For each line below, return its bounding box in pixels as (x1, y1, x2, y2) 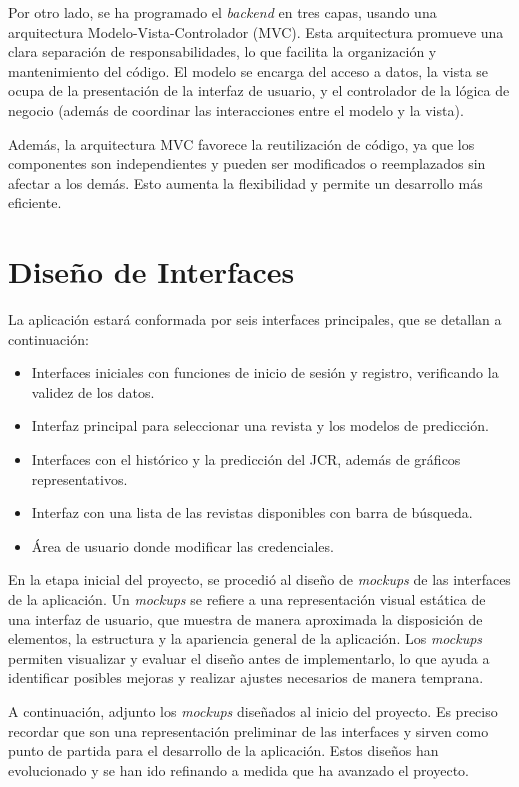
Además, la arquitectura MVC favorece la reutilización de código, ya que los (8, 133, 475, 154)
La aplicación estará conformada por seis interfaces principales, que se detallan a (8, 309, 502, 330)
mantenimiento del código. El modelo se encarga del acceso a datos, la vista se (8, 60, 489, 81)
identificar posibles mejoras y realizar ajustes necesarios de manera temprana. (8, 667, 484, 688)
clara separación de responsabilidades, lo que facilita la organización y (8, 41, 437, 62)
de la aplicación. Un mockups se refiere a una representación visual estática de (8, 589, 486, 609)
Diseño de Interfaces (8, 251, 295, 292)
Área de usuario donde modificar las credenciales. (31, 535, 334, 556)
